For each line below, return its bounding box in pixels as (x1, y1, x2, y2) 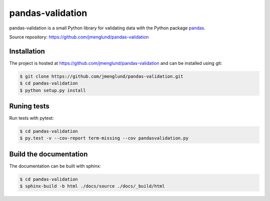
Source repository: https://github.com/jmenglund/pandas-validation (9, 34, 149, 40)
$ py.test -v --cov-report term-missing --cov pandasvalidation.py (19, 135, 189, 141)
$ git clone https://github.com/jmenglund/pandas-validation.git (19, 73, 183, 79)
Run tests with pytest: (9, 115, 54, 121)
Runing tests (9, 102, 49, 111)
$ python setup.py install (19, 87, 86, 93)
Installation (9, 47, 45, 55)
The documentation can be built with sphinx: (9, 163, 101, 169)
